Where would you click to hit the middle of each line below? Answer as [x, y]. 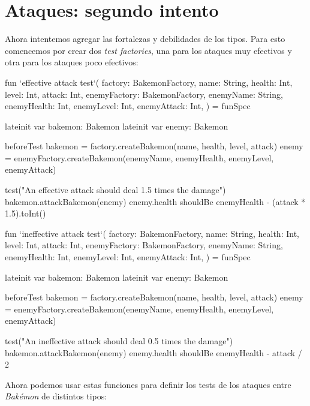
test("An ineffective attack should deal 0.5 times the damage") [119, 341]
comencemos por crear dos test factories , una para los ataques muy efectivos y [148, 50]
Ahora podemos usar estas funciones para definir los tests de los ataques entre [148, 384]
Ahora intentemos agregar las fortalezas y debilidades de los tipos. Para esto [145, 39]
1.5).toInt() [25, 213]
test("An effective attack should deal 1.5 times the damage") [115, 190]
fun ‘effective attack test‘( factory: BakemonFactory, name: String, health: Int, [149, 82]
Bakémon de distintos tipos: [56, 396]
